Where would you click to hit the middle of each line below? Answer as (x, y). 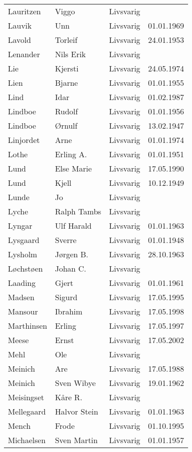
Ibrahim (69, 311)
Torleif (66, 40)
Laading (22, 283)
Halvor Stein (77, 411)
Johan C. (71, 268)
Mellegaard (27, 411)
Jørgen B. (72, 254)
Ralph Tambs (78, 211)
